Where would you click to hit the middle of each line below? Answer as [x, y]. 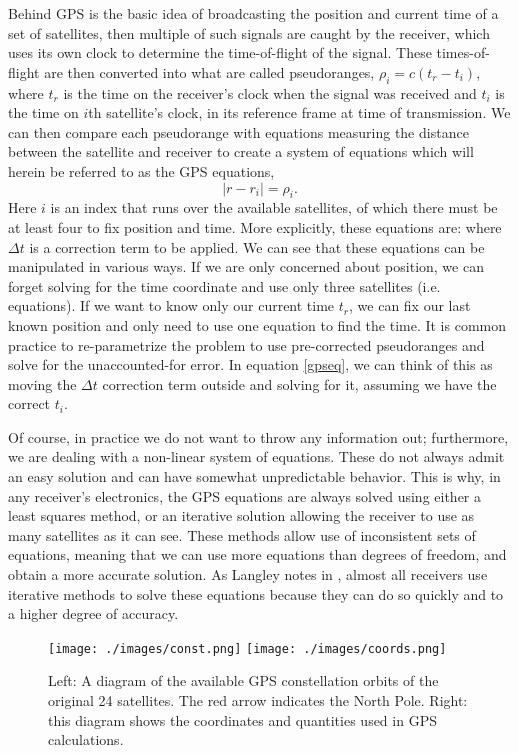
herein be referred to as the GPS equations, [141, 170]
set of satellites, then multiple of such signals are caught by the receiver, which [249, 32]
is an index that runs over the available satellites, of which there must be [274, 207]
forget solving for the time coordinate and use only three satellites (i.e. [224, 285]
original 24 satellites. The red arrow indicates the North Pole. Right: [258, 700]
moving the [42, 383]
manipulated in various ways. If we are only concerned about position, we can [246, 266]
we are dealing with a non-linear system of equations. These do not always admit [256, 456]
